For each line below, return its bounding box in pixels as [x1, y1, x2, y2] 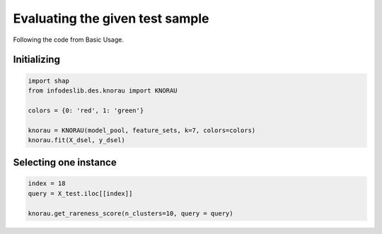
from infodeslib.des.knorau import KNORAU [28, 86, 178, 95]
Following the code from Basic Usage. [13, 35, 124, 44]
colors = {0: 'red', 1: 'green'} [28, 106, 144, 115]
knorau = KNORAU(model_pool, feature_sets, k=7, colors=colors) [28, 126, 256, 134]
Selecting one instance [13, 156, 117, 169]
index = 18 [28, 180, 66, 187]
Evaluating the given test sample [13, 11, 209, 26]
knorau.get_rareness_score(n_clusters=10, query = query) [28, 209, 233, 217]
